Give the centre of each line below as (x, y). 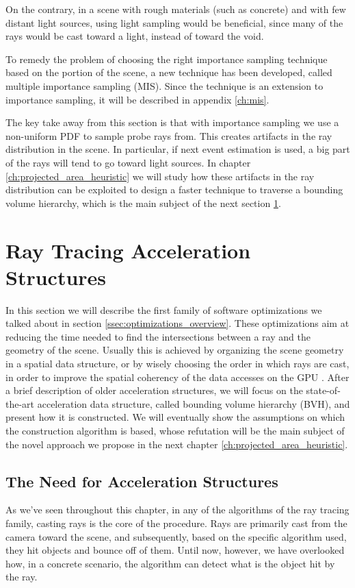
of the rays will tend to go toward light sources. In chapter (128, 162)
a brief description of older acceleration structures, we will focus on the (154, 390)
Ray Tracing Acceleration (128, 250)
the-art (20, 403)
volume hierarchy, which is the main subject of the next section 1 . (143, 203)
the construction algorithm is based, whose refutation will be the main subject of (175, 430)
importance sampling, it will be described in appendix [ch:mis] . (137, 99)
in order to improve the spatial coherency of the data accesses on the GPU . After (177, 377)
